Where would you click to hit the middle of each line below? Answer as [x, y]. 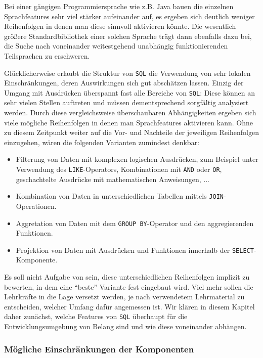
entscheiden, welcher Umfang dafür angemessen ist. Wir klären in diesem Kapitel [129, 306]
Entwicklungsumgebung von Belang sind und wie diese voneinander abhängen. [125, 326]
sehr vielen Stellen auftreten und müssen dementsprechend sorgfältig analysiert [126, 102]
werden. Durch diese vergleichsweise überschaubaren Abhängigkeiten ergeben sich [130, 113]
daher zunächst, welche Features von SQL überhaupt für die [96, 316]
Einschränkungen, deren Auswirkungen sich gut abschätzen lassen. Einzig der [124, 83]
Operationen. [36, 206]
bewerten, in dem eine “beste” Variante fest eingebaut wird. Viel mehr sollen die [129, 286]
